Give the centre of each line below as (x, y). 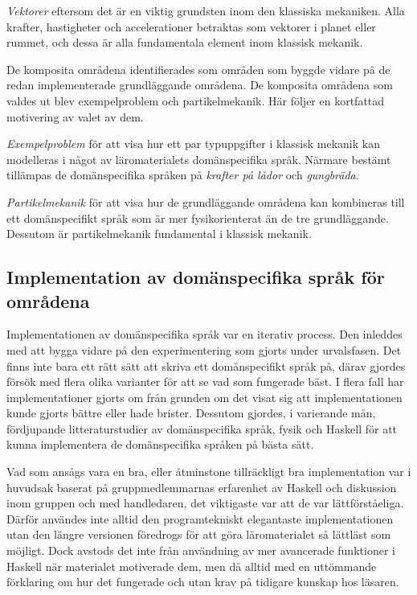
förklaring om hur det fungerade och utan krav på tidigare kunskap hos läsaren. (203, 582)
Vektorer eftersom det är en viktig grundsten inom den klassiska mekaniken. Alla (206, 10)
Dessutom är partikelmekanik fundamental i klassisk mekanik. (159, 234)
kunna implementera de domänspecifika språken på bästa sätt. (160, 444)
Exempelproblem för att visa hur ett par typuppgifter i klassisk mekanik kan (193, 144)
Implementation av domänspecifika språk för (196, 277)
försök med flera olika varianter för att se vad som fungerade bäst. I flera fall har (205, 382)
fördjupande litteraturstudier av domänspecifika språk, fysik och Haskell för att (202, 428)
